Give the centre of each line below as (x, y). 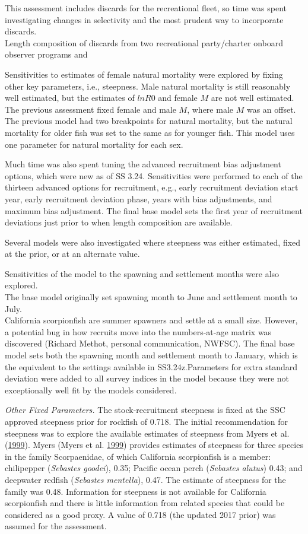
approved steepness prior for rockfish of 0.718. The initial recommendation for (146, 421)
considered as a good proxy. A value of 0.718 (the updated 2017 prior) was (140, 514)
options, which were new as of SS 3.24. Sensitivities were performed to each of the (154, 175)
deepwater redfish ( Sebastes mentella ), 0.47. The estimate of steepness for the (145, 479)
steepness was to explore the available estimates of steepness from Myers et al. (147, 433)
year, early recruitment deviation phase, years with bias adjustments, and (139, 198)
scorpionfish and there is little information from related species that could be (145, 503)
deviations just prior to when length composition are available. (119, 222)
